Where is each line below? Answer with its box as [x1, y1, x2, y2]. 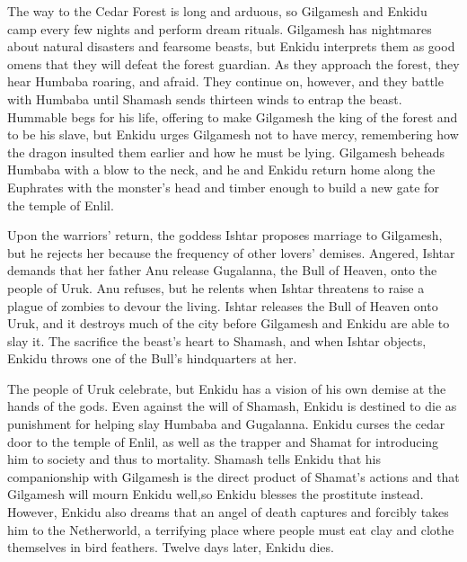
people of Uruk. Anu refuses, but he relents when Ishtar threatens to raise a [7, 278, 425, 297]
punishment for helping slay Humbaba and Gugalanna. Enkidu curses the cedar [7, 415, 445, 433]
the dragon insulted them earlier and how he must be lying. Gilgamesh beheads [7, 142, 445, 161]
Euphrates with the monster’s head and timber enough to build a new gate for [7, 177, 439, 196]
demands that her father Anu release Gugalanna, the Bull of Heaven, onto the [7, 261, 437, 280]
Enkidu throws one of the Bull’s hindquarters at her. [7, 349, 297, 368]
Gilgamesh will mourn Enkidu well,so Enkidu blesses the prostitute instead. [7, 485, 424, 504]
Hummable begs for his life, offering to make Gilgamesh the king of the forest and [7, 107, 458, 126]
